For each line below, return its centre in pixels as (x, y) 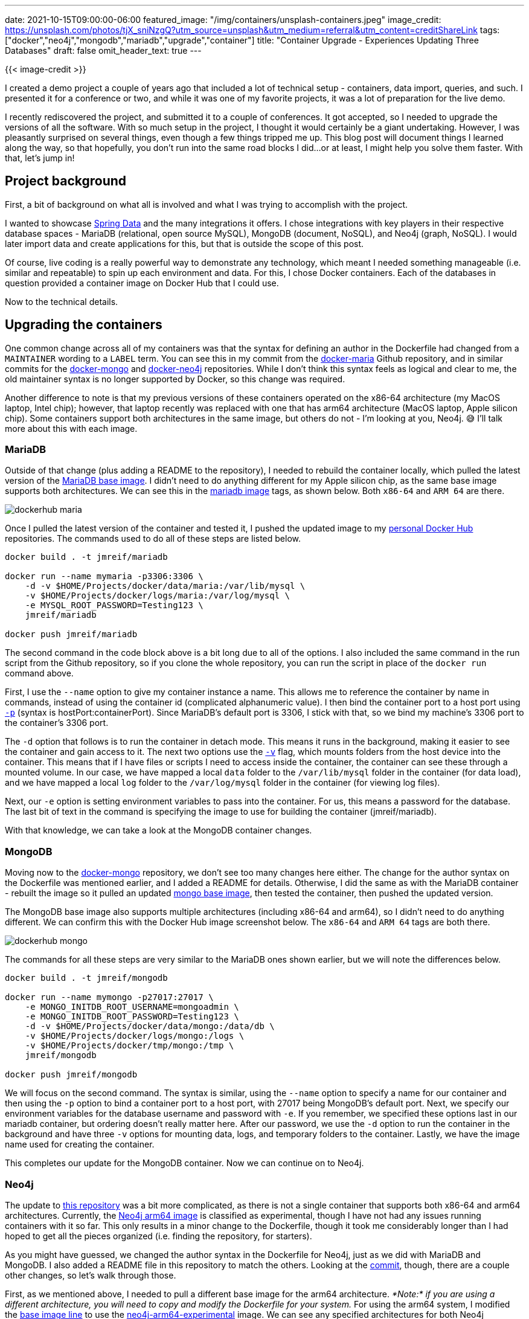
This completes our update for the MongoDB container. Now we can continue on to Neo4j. (184, 1163)
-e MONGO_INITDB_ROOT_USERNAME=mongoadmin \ (132, 1007)
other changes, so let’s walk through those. (91, 1275)
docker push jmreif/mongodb (71, 1075)
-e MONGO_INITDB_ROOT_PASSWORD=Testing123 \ (132, 1017)
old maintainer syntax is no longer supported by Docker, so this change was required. (175, 379)
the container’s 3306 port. (57, 723)
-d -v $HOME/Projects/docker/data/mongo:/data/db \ (150, 1026)
